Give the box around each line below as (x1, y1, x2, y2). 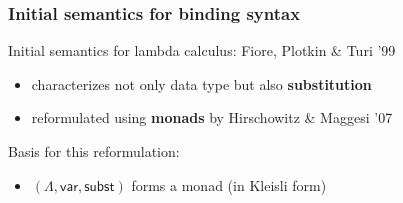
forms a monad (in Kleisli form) (131, 174, 327, 195)
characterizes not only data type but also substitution (31, 73, 372, 94)
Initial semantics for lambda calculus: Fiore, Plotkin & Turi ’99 (8, 40, 396, 61)
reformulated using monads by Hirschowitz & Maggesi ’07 (31, 107, 393, 128)
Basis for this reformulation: (8, 141, 180, 161)
